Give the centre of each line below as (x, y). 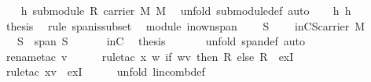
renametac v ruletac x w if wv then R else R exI (150, 56)
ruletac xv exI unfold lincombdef (105, 71)
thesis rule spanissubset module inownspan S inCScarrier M (185, 25)
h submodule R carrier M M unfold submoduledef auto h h (186, 10)
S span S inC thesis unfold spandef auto (161, 41)
